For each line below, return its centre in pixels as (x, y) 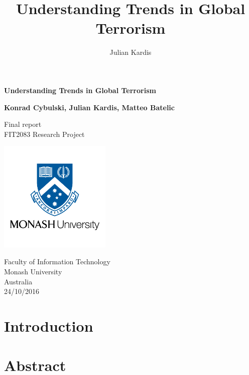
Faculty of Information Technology (57, 261)
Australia (18, 281)
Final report (23, 124)
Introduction (49, 326)
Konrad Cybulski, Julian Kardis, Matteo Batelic (89, 107)
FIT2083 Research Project (44, 134)
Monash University (33, 272)
